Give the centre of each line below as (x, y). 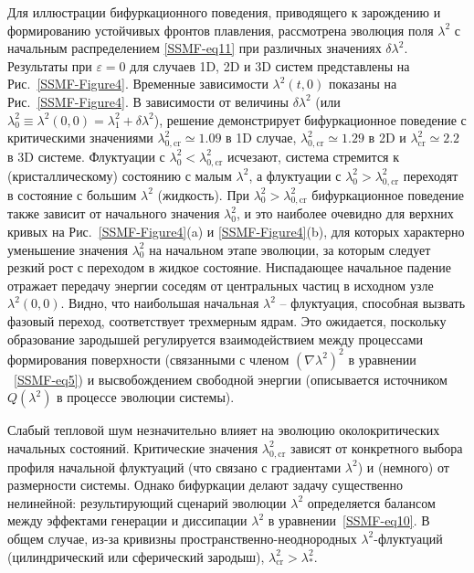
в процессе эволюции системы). (146, 397)
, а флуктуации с (295, 175)
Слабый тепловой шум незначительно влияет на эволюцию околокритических (224, 430)
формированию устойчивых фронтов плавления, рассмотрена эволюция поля (221, 30)
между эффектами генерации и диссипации (127, 520)
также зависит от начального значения (114, 213)
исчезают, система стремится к (314, 156)
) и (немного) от (403, 467)
